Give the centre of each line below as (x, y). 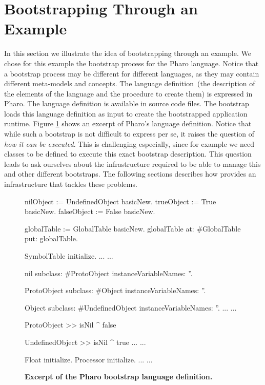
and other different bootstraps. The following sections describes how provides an (130, 174)
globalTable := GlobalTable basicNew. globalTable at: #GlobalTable (133, 228)
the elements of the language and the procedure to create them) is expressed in (128, 93)
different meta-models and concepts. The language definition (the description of (130, 83)
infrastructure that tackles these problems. (71, 184)
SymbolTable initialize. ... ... (69, 256)
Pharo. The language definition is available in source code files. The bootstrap (127, 103)
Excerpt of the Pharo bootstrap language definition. (119, 377)
